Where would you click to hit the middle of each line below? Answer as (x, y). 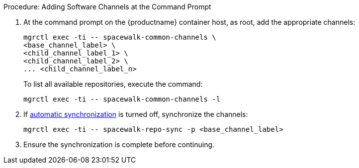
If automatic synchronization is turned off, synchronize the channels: (136, 114)
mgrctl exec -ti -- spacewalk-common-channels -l (122, 99)
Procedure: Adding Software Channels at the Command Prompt (107, 7)
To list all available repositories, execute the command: (113, 84)
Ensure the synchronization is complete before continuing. (119, 144)
